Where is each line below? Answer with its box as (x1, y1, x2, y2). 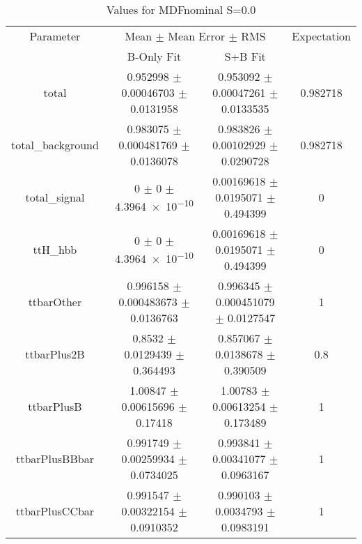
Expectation (292, 28, 351, 44)
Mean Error (168, 28, 226, 44)
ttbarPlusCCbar (15, 503, 95, 519)
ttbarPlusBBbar (15, 451, 94, 467)
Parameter (29, 28, 81, 44)
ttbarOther (28, 294, 82, 310)
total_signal (25, 189, 85, 205)
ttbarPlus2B (25, 346, 85, 362)
